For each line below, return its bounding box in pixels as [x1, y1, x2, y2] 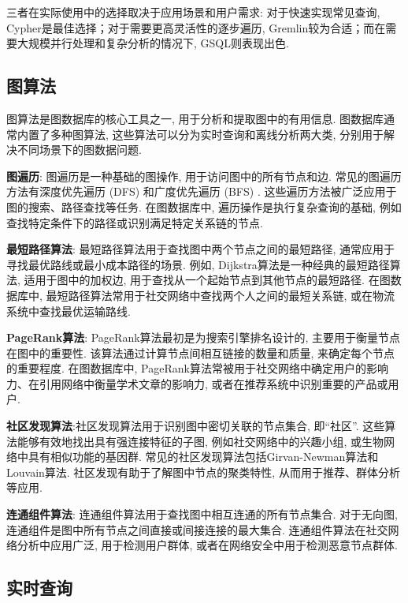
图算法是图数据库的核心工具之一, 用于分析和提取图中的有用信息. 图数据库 [6, 110, 384, 126]
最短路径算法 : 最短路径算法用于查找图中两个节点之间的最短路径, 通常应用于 [6, 241, 395, 257]
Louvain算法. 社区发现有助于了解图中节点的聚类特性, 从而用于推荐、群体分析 [6, 463, 400, 480]
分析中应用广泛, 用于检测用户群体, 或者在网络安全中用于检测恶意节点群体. [17, 537, 398, 553]
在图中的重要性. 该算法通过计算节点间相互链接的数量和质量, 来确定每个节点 [6, 344, 395, 361]
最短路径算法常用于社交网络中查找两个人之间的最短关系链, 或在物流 [46, 287, 395, 303]
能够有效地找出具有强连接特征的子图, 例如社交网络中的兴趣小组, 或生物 [17, 433, 384, 449]
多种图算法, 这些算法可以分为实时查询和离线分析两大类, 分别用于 [50, 125, 384, 142]
